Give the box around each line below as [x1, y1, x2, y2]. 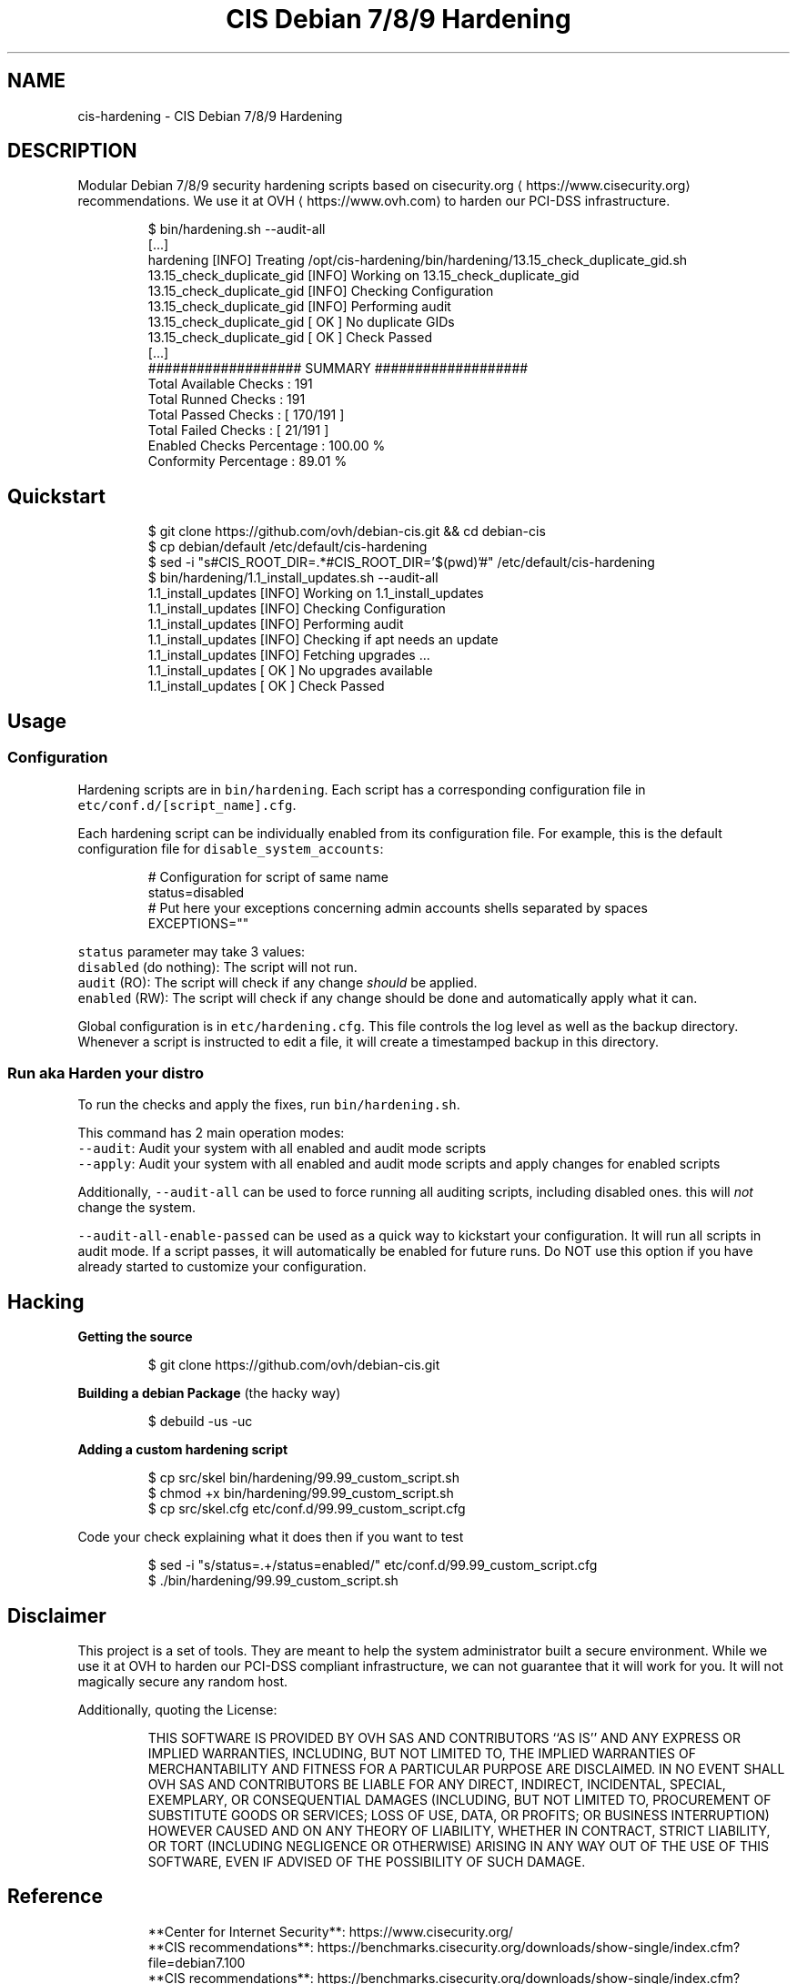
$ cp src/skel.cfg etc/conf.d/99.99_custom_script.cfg [147, 1501, 466, 1517]
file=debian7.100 [147, 1954, 246, 1970]
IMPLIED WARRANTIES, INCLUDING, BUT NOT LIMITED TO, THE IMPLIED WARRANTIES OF [147, 1745, 696, 1761]
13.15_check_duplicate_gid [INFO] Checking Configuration [147, 283, 494, 299]
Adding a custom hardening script [77, 1442, 288, 1458]
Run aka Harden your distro [7, 1063, 204, 1082]
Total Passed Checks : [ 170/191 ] [147, 407, 345, 423]
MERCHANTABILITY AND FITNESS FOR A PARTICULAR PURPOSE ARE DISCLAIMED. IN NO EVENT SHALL [147, 1760, 785, 1776]
